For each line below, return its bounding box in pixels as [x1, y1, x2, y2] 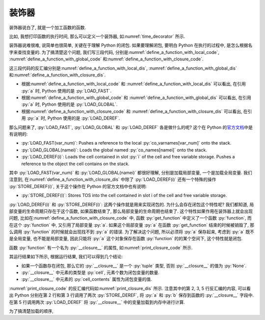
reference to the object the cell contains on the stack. [21, 161, 130, 167]
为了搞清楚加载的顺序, [9, 308, 54, 314]
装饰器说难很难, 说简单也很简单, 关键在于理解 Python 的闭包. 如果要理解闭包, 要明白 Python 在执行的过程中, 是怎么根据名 [9, 42, 253, 49]
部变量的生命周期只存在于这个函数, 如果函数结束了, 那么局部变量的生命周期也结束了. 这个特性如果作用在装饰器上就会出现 [9, 208, 253, 214]
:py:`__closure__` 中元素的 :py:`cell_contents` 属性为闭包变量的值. [21, 276, 152, 282]
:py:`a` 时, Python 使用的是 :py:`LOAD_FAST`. [21, 88, 112, 94]
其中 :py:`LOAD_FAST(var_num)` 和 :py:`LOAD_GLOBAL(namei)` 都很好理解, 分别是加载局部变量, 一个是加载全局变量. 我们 [9, 170, 252, 175]
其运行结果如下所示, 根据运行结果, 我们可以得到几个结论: [9, 254, 123, 260]
